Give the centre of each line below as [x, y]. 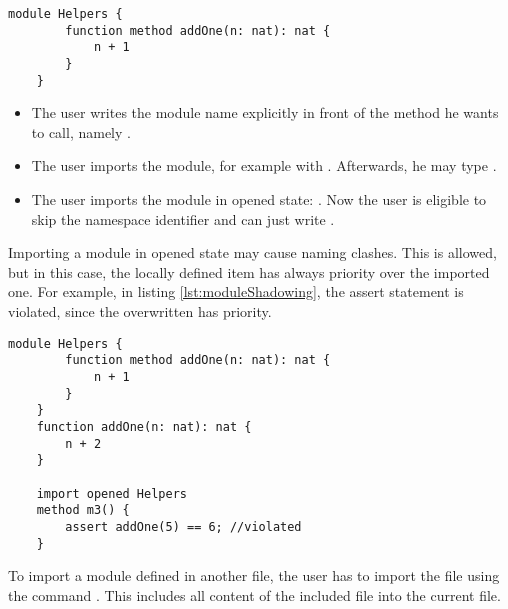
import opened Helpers [111, 493]
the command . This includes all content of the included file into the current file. [254, 594]
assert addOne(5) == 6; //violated [183, 526]
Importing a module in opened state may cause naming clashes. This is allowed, [252, 252]
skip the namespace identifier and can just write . [183, 218]
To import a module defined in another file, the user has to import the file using [254, 575]
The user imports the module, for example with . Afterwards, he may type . [264, 165]
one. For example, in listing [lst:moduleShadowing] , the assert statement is [236, 291]
